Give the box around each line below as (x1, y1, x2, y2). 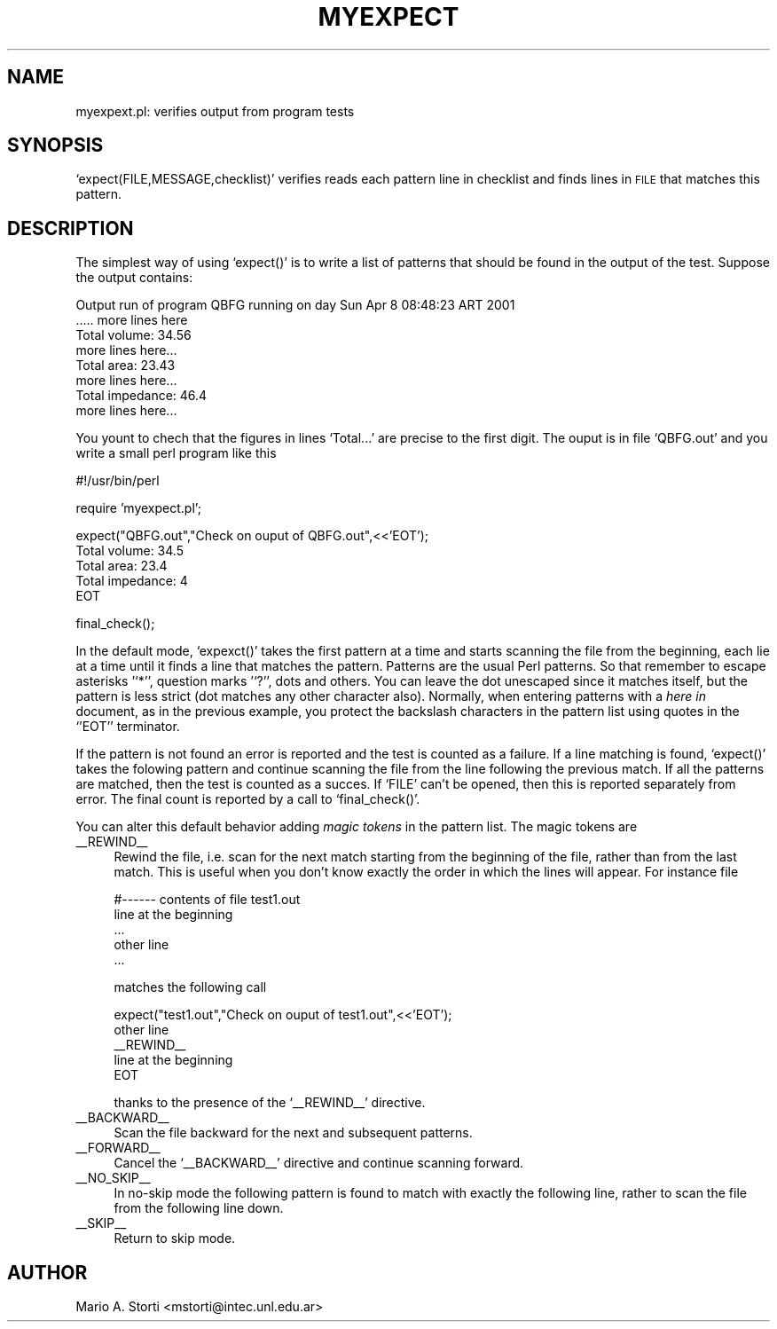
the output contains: (75, 270, 193, 286)
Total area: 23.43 (75, 358, 176, 374)
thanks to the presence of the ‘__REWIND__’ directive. (114, 1095, 426, 1111)
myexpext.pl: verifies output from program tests (75, 103, 355, 119)
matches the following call (114, 979, 267, 995)
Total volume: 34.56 (75, 327, 192, 343)
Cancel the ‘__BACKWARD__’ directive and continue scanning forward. (114, 1155, 524, 1171)
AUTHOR (7, 1261, 88, 1284)
